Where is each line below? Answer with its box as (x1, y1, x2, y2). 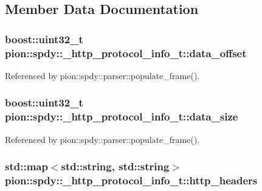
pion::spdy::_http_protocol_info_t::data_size (5, 109, 238, 124)
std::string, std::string (61, 159, 170, 174)
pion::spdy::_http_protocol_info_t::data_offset (5, 45, 247, 60)
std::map (5, 159, 48, 174)
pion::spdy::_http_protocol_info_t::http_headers (5, 173, 258, 188)
